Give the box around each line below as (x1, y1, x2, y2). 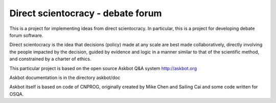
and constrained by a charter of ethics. (9, 56, 91, 62)
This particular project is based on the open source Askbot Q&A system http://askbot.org (9, 65, 197, 71)
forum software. (9, 32, 43, 38)
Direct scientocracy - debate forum (9, 8, 162, 19)
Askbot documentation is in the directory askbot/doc (9, 74, 121, 81)
